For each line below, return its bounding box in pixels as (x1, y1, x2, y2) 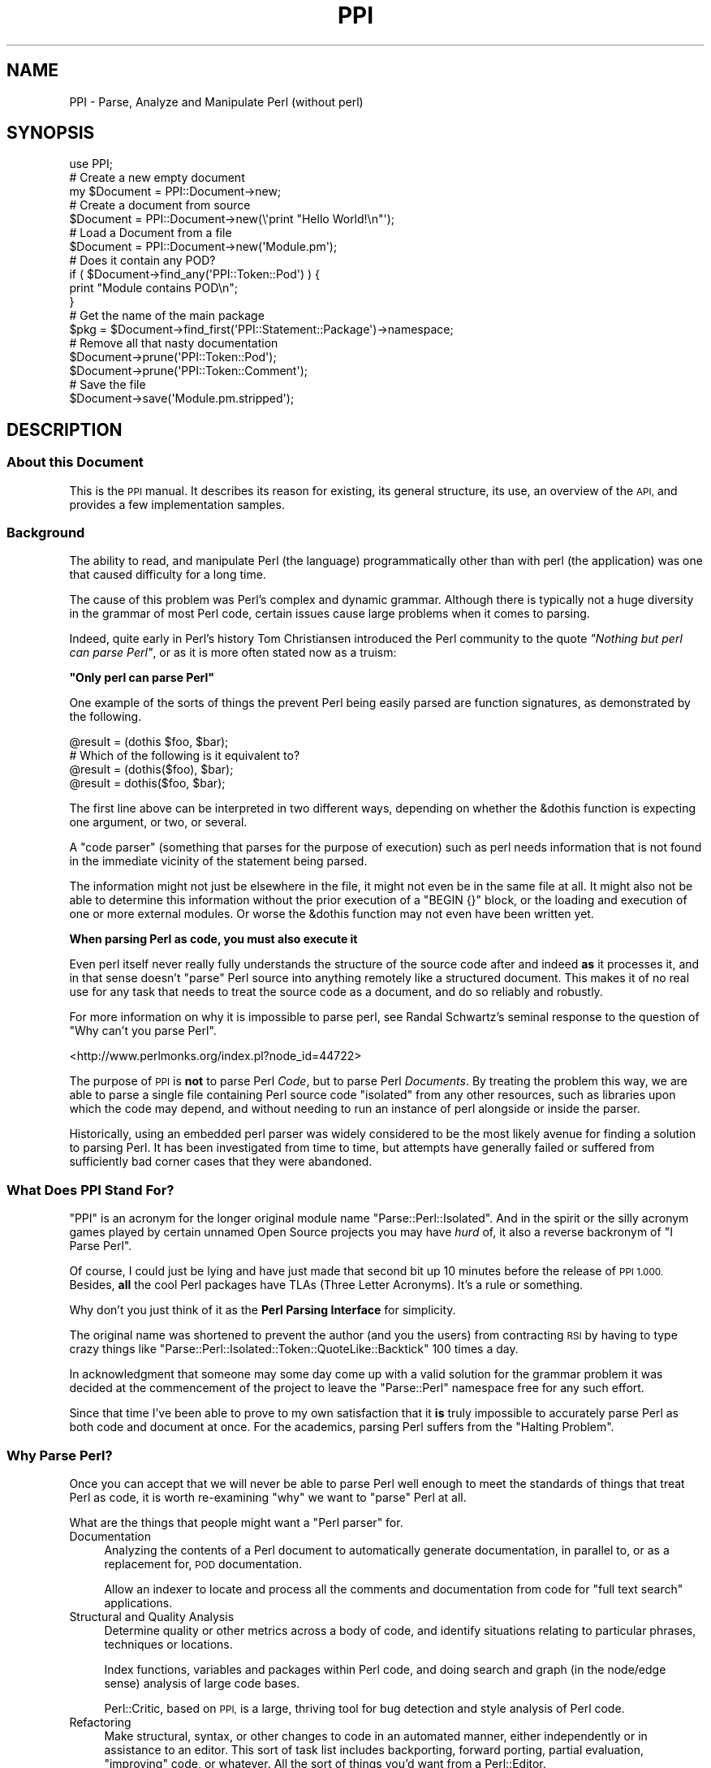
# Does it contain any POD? (69, 253, 216, 268)
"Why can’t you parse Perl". (69, 1024, 217, 1038)
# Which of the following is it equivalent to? (69, 748, 300, 763)
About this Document (6, 454, 144, 471)
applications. (104, 1595, 173, 1610)
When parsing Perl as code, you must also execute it (69, 932, 358, 947)
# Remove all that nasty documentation (69, 336, 278, 351)
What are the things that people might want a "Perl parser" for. (69, 1515, 403, 1529)
